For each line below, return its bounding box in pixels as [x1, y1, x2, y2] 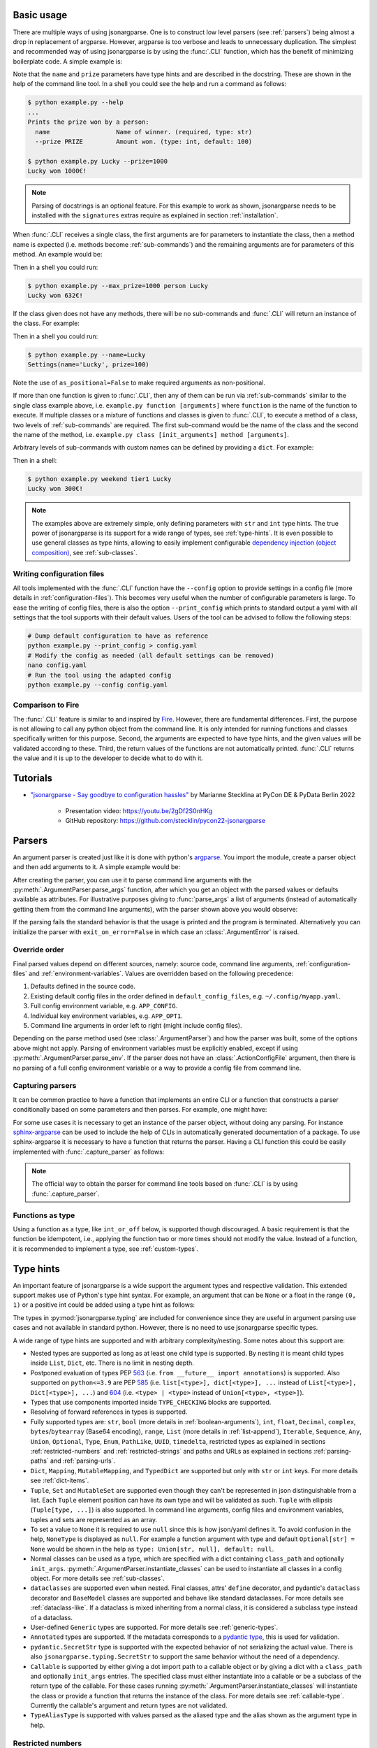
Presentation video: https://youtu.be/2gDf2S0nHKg [65, 806, 213, 815]
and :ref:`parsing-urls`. [50, 1456, 115, 1465]
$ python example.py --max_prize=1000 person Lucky [27, 282, 209, 289]
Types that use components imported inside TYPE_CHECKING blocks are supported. [30, 1398, 272, 1406]
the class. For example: [13, 319, 80, 328]
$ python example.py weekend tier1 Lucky [27, 475, 172, 482]
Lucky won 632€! [27, 291, 84, 299]
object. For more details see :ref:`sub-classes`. [30, 1574, 165, 1583]
